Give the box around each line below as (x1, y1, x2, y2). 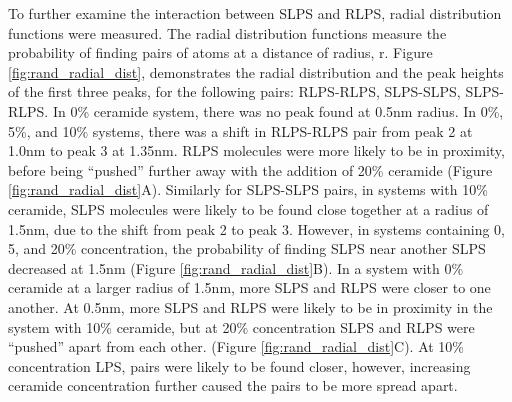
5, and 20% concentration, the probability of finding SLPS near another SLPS (8, 238, 486, 259)
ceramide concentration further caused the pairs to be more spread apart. (8, 375, 458, 396)
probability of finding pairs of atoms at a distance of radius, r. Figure (8, 42, 433, 63)
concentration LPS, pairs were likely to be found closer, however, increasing (8, 355, 471, 376)
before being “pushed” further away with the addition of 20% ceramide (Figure (8, 159, 493, 180)
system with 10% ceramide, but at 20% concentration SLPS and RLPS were (8, 316, 475, 337)
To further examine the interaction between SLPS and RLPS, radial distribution (8, 3, 502, 23)
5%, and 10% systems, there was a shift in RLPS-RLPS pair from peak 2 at (8, 120, 473, 141)
